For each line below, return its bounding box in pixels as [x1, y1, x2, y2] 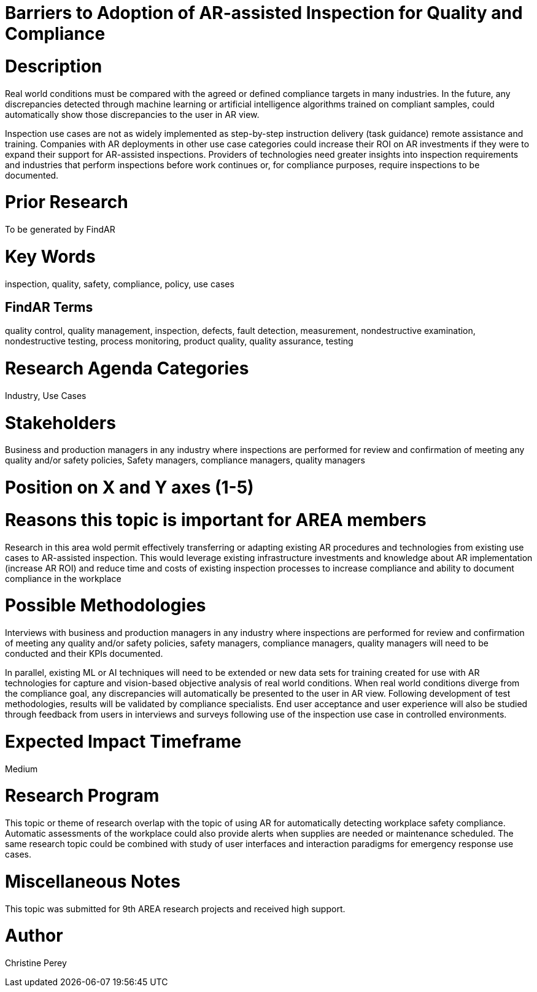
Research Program [5, 785, 160, 807]
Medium [5, 763, 38, 774]
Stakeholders [5, 412, 116, 433]
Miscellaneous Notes [5, 870, 180, 892]
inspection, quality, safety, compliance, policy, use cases [5, 278, 234, 289]
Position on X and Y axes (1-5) [5, 477, 254, 498]
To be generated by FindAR [5, 224, 115, 234]
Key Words [5, 246, 96, 267]
